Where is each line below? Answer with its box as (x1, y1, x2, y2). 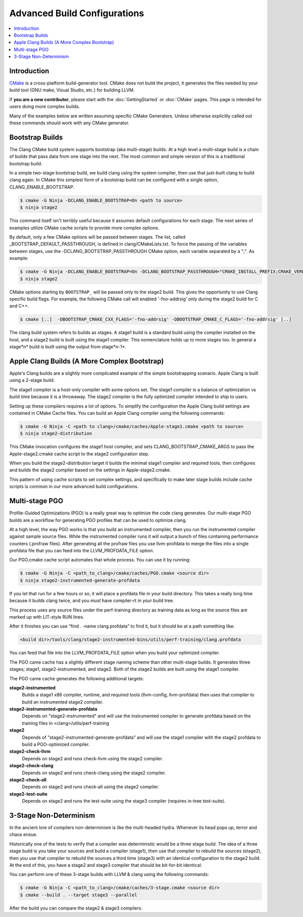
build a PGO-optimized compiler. (22, 741, 90, 748)
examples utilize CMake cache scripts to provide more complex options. (9, 225, 160, 231)
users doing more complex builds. (9, 104, 80, 110)
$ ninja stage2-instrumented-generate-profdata (20, 577, 140, 583)
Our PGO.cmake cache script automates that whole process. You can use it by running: (9, 557, 191, 563)
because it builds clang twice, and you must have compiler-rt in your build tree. (9, 597, 174, 604)
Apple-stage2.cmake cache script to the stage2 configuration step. (9, 451, 149, 457)
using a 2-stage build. (9, 377, 55, 383)
